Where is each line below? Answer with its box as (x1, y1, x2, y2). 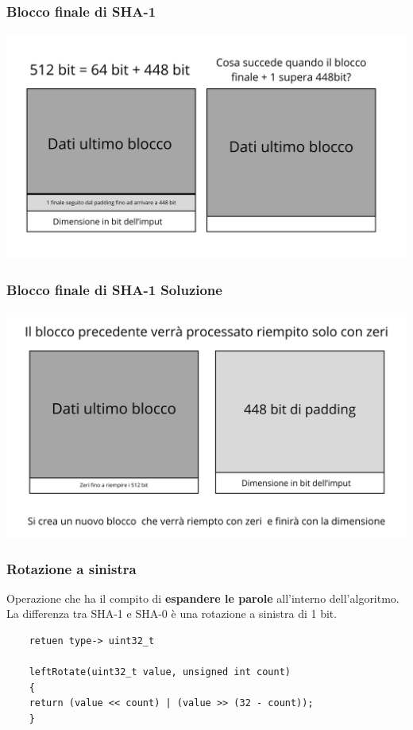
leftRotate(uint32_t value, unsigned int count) (29, 666, 291, 678)
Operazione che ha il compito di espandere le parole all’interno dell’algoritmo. (6, 589, 399, 606)
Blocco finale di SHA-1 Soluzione (6, 280, 222, 300)
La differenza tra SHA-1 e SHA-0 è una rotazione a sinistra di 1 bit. (6, 605, 338, 622)
